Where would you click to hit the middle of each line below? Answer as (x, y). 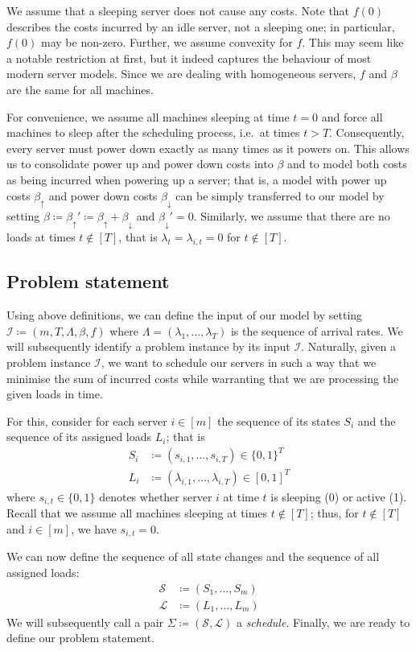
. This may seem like (353, 42)
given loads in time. (55, 394)
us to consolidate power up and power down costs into (140, 164)
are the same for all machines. (80, 89)
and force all (352, 116)
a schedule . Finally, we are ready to (323, 622)
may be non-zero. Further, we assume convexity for (167, 42)
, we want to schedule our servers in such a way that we (239, 362)
